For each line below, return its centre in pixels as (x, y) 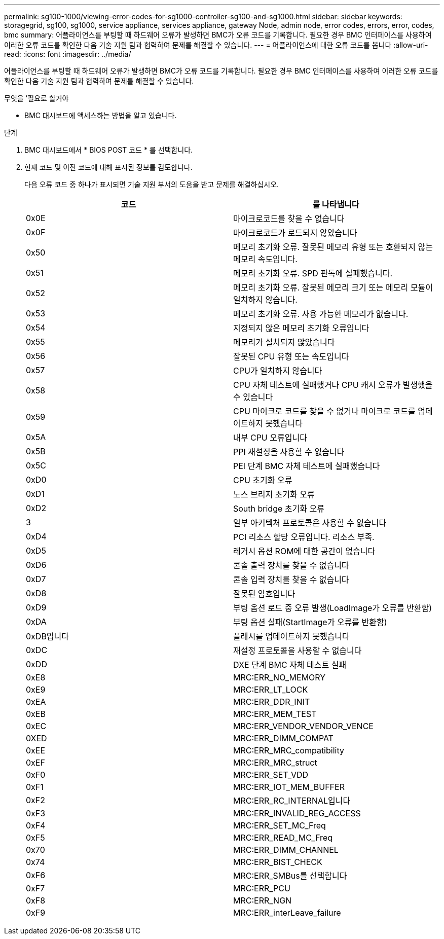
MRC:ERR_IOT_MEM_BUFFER (289, 787)
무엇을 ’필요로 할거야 (36, 98)
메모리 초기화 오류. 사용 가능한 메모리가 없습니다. (321, 314)
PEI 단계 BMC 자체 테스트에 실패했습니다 (307, 466)
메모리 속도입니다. (265, 259)
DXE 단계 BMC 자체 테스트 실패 (290, 665)
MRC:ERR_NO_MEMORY (280, 677)
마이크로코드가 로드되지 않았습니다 (295, 233)
